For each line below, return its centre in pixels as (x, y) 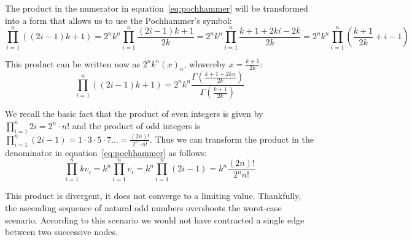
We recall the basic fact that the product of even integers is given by (134, 114)
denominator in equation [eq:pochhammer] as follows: (106, 152)
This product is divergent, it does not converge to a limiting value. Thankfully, (153, 196)
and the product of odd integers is (136, 125)
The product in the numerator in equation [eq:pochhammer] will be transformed (157, 8)
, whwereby (205, 63)
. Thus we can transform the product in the (231, 139)
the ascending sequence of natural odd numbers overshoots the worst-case (143, 208)
